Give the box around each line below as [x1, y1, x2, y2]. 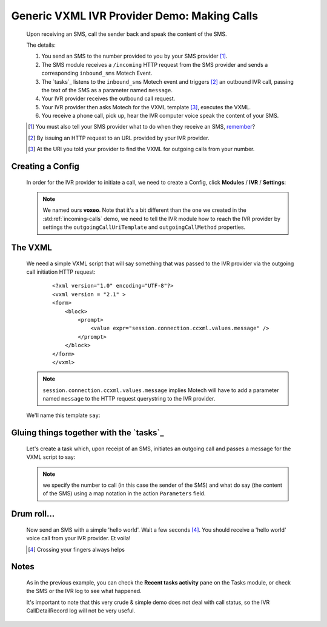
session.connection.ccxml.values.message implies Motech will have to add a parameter [42, 386, 279, 394]
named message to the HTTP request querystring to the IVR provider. [42, 395, 216, 402]
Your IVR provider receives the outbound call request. [41, 95, 176, 103]
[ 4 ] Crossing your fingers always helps [28, 546, 125, 553]
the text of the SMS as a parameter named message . [41, 86, 173, 93]
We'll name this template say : [26, 412, 101, 419]
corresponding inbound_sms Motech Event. [41, 70, 153, 77]
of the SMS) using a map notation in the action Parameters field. [42, 490, 206, 497]
